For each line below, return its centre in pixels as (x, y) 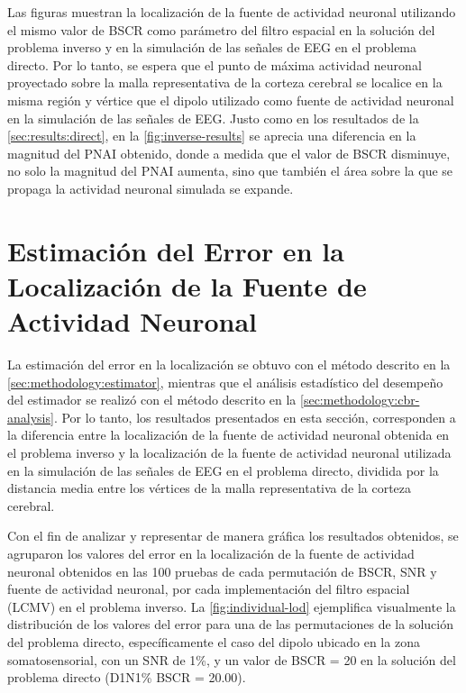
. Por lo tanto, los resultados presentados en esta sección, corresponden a (255, 417)
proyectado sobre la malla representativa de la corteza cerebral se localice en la (225, 82)
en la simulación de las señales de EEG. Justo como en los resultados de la (213, 118)
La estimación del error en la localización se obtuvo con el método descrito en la (229, 365)
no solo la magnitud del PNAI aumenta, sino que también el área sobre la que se (230, 171)
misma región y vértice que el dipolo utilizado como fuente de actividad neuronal (231, 100)
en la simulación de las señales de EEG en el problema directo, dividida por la (223, 470)
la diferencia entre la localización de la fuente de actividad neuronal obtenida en (228, 435)
